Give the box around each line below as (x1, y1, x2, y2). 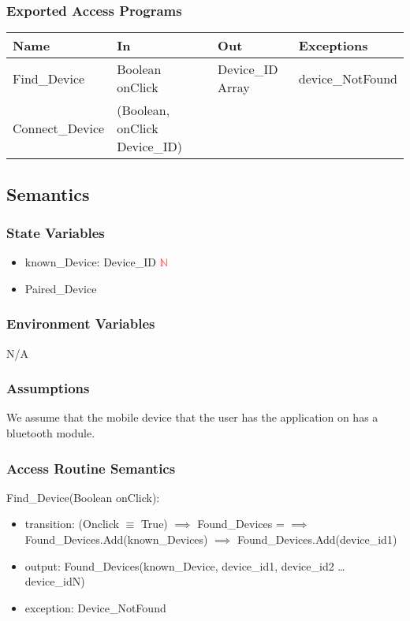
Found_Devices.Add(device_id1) (237, 531, 397, 548)
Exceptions (298, 36, 368, 55)
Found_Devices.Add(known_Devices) (24, 531, 208, 548)
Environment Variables (6, 314, 155, 333)
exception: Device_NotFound (24, 599, 166, 615)
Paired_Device (24, 280, 97, 296)
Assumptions (6, 378, 90, 398)
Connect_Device (13, 119, 105, 138)
